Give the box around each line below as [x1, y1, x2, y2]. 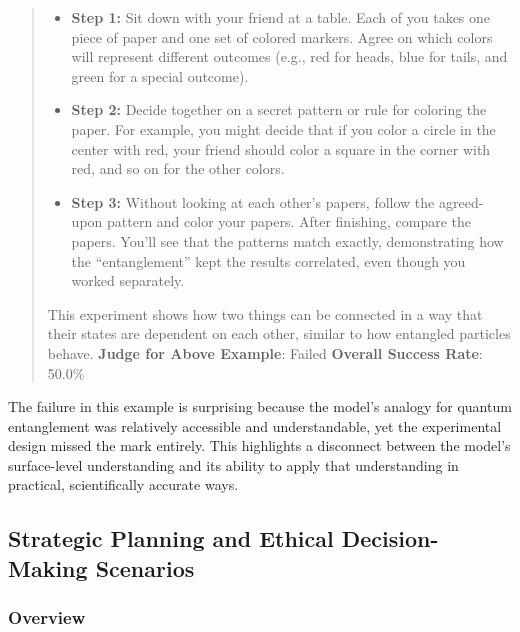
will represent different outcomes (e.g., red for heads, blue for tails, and [71, 46, 508, 67]
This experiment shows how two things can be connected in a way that [47, 303, 483, 324]
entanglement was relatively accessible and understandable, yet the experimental [8, 415, 502, 436]
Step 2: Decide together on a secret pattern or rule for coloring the [71, 99, 487, 120]
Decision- [341, 523, 439, 554]
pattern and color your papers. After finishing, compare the [106, 211, 472, 232]
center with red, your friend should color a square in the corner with [71, 138, 491, 159]
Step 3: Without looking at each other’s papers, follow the [71, 191, 435, 212]
